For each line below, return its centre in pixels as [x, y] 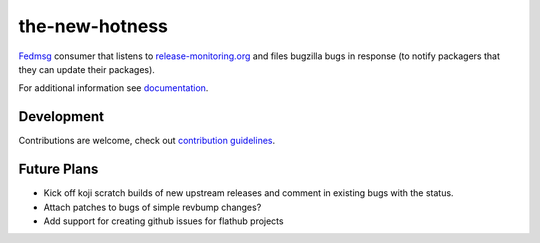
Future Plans [58, 169]
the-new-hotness [93, 26]
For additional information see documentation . [113, 88]
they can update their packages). [86, 69]
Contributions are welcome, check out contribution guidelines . [146, 141]
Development [61, 116]
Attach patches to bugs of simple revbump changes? [152, 207]
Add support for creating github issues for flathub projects [163, 221]
